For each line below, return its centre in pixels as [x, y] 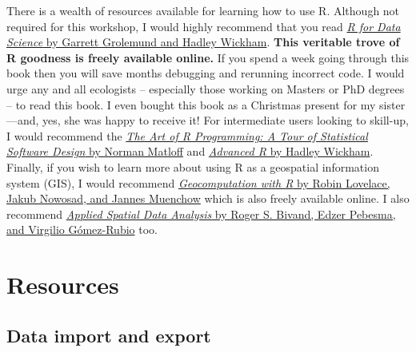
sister [392, 104]
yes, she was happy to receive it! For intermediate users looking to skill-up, [226, 120]
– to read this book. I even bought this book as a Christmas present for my [191, 104]
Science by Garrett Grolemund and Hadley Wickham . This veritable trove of [203, 42]
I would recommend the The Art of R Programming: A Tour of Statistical [187, 135]
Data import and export [109, 335]
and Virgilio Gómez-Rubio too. [82, 229]
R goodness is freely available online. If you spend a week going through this [208, 57]
